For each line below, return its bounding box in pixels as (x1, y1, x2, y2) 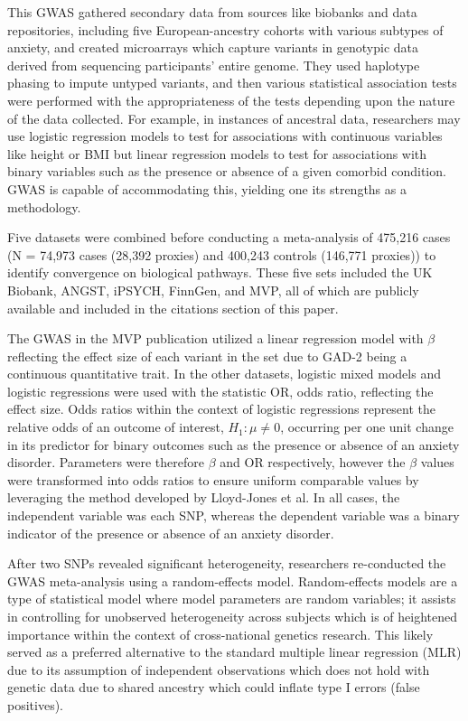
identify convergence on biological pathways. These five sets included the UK (7, 263, 433, 282)
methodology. (7, 197, 81, 216)
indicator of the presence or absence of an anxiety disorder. (7, 523, 334, 542)
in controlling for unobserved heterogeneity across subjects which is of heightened (7, 607, 458, 625)
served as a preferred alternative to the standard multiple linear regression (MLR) (7, 642, 462, 661)
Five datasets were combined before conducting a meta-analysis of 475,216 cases (7, 228, 451, 247)
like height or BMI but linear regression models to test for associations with (7, 144, 427, 163)
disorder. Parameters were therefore (7, 453, 204, 472)
